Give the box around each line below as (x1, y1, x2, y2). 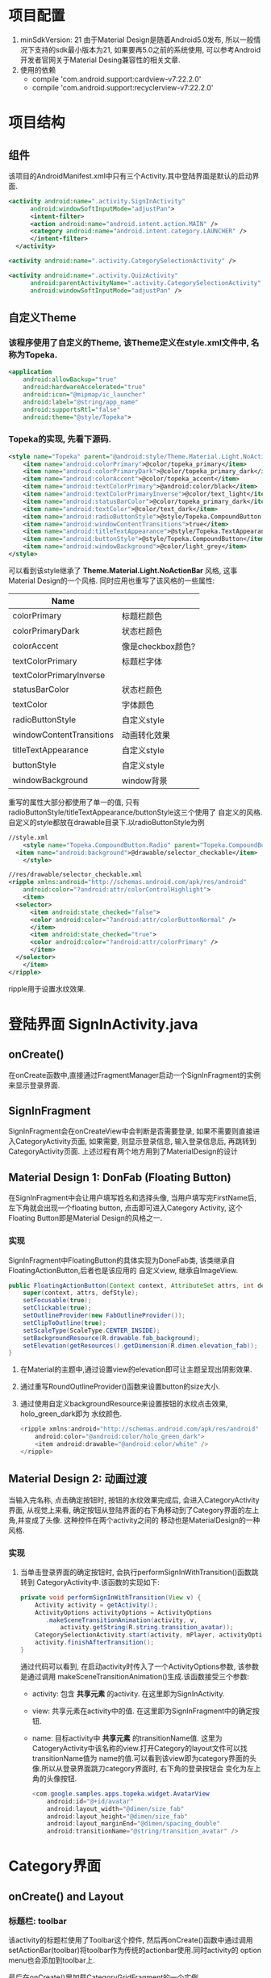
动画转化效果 (121, 729, 171, 740)
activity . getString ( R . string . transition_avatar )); (60, 1624, 234, 1632)
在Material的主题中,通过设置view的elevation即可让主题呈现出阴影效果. (19, 1364, 252, 1374)
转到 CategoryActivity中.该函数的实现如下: (19, 1577, 160, 1586)
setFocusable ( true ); (23, 1297, 92, 1305)
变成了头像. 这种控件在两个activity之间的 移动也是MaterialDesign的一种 (24, 1515, 261, 1525)
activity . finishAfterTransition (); (35, 1639, 155, 1647)
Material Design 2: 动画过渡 (8, 1472, 148, 1486)
